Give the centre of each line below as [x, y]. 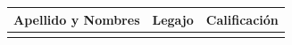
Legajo [173, 19]
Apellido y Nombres [77, 19]
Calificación [242, 19]
